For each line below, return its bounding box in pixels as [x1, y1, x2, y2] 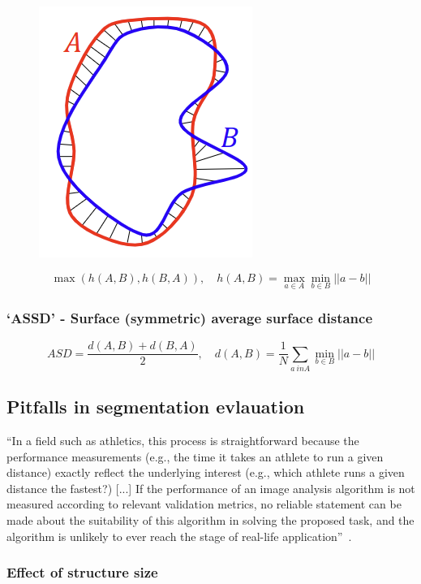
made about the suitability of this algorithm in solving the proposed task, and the [6, 512, 415, 528]
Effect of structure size [6, 562, 158, 582]
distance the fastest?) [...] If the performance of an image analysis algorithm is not [6, 479, 415, 496]
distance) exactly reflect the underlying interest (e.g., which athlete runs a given [6, 464, 405, 481]
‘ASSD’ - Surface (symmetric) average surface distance [6, 307, 373, 327]
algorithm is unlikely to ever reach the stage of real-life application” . [6, 527, 352, 544]
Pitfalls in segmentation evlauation [6, 394, 305, 419]
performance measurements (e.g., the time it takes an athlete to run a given [6, 448, 384, 465]
